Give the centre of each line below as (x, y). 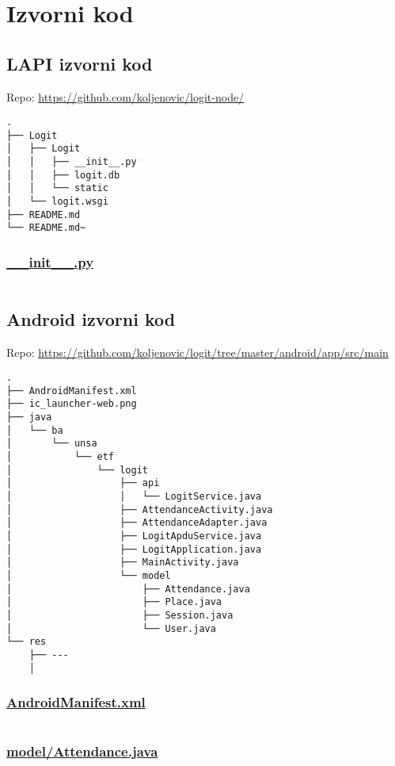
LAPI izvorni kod (80, 63)
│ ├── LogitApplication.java (134, 549)
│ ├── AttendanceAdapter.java (137, 523)
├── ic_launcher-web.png (72, 404)
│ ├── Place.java (114, 602)
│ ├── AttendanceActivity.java (140, 509)
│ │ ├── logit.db (63, 175)
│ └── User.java (111, 628)
